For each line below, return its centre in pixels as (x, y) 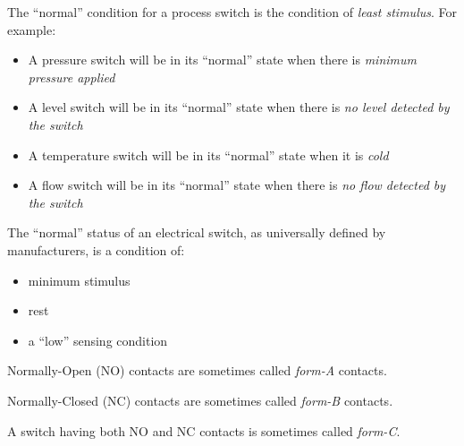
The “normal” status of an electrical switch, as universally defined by (197, 232)
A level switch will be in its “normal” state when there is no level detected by (239, 107)
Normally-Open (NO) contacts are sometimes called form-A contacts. (197, 370)
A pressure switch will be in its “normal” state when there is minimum (222, 60)
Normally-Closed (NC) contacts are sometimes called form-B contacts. (200, 400)
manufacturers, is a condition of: (96, 249)
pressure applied (72, 77)
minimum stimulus (79, 280)
